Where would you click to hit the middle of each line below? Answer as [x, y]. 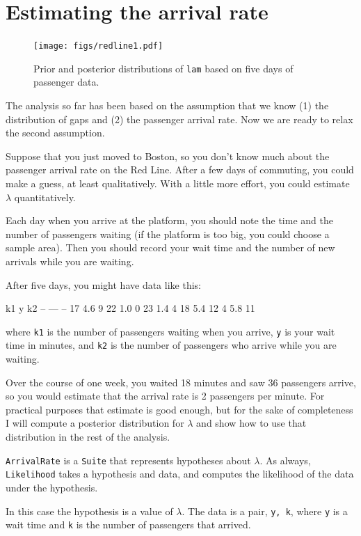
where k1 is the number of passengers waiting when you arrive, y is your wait [170, 331]
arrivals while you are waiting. [70, 261]
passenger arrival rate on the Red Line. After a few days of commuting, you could [180, 170]
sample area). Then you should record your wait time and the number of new [170, 247]
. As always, [285, 460]
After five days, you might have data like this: [103, 284]
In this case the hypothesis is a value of [89, 511]
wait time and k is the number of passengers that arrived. [128, 525]
